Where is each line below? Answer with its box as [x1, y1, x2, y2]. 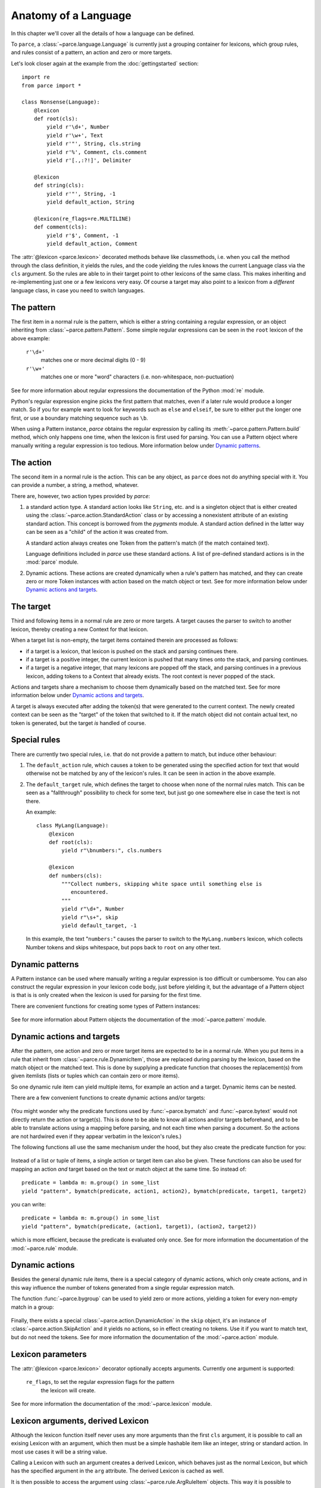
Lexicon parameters [11, 1349, 87, 1359]
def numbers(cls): [48, 872, 103, 879]
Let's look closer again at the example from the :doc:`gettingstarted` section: [11, 60, 199, 67]
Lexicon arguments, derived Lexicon [11, 1415, 149, 1426]
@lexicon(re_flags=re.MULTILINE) [33, 215, 132, 222]
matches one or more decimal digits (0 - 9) [40, 357, 146, 364]
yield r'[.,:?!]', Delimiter [46, 157, 132, 164]
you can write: [11, 1201, 46, 1208]
